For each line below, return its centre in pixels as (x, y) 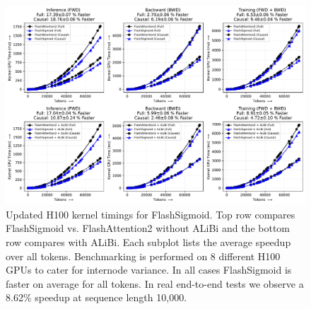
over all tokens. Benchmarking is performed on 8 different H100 (143, 256)
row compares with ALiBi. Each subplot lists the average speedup (148, 241)
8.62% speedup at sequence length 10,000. (96, 297)
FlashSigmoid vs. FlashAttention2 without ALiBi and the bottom (148, 228)
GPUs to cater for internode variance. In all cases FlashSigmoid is (149, 270)
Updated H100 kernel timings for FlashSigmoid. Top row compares (151, 214)
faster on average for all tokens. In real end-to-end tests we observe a (155, 283)
